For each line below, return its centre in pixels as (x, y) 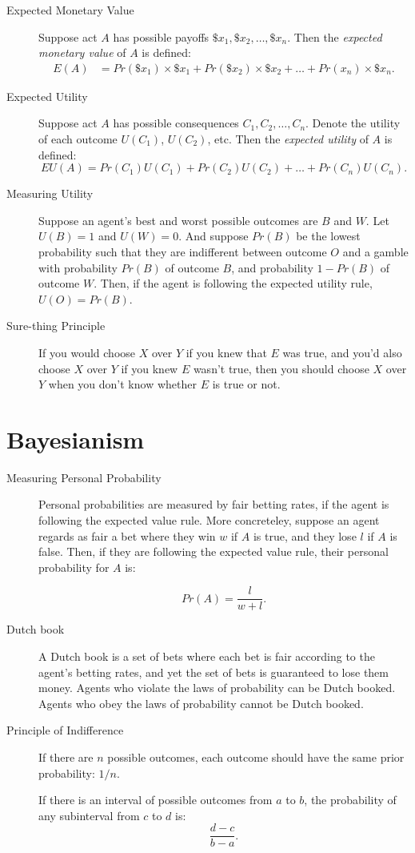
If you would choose (87, 352)
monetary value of (82, 52)
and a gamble (375, 251)
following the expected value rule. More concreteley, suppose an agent (209, 520)
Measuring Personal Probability (84, 477)
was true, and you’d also (342, 352)
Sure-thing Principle (56, 326)
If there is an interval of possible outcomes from (156, 800)
